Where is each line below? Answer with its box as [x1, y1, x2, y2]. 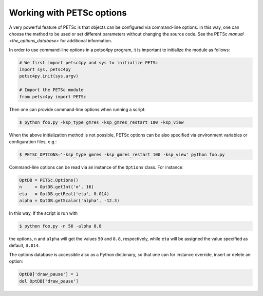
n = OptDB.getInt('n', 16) [19, 184, 94, 190]
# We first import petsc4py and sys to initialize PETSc [19, 60, 158, 65]
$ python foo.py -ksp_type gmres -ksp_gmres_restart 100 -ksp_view [19, 119, 184, 125]
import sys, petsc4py [19, 67, 71, 73]
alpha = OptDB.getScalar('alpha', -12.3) [19, 198, 120, 203]
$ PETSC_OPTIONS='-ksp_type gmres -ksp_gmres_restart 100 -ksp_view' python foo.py [19, 151, 225, 157]
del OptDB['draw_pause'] [19, 278, 79, 284]
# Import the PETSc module [19, 87, 84, 92]
